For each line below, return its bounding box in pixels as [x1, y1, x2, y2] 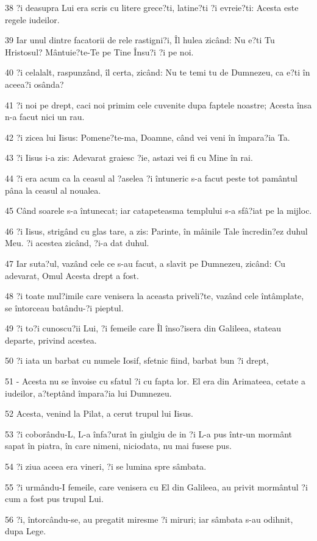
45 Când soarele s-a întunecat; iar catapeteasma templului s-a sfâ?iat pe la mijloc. [5, 204, 312, 217]
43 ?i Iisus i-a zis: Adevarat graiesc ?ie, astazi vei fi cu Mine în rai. [5, 151, 253, 164]
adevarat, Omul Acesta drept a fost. [5, 269, 139, 281]
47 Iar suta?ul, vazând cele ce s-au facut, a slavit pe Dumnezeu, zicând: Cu [5, 256, 286, 269]
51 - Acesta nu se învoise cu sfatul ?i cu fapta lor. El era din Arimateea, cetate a [5, 375, 305, 387]
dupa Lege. [5, 525, 46, 537]
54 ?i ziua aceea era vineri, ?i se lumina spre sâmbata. [5, 460, 207, 473]
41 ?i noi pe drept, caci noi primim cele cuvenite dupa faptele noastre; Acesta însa [5, 98, 312, 111]
